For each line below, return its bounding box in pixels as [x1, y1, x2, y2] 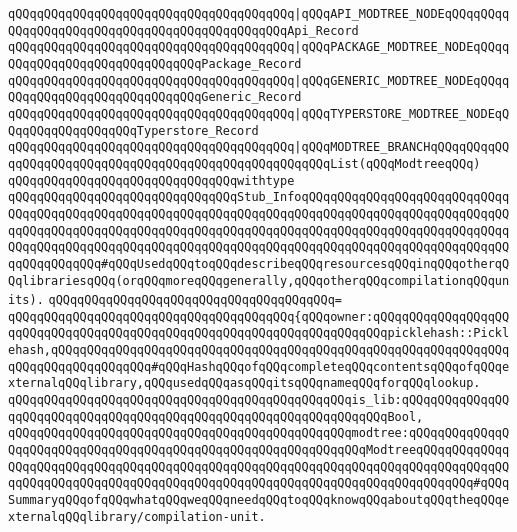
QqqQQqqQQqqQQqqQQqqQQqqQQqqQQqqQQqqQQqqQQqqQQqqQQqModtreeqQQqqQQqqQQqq [8, 443, 510, 458]
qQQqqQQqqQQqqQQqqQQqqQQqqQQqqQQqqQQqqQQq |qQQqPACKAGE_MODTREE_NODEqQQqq [8, 40, 510, 55]
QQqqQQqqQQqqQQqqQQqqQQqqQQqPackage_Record [8, 56, 302, 71]
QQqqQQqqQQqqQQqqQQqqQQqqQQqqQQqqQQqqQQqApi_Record [8, 23, 359, 38]
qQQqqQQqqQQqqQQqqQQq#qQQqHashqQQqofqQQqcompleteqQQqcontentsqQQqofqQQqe [8, 359, 510, 374]
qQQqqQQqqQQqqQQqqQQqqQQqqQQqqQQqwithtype [8, 173, 295, 188]
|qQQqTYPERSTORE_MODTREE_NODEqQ [294, 106, 510, 121]
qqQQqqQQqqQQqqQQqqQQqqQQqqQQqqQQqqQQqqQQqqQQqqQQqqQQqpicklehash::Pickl [8, 326, 510, 341]
